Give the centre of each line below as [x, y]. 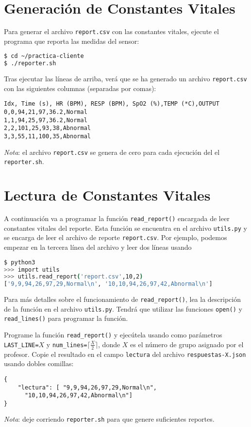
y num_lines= [67, 344]
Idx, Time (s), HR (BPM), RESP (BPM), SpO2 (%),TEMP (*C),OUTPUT [112, 104]
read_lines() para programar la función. [66, 318]
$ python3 [20, 262]
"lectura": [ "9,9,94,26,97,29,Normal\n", [87, 387]
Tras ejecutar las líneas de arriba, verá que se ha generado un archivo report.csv [125, 79]
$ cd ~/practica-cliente [44, 56]
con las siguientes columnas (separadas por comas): [80, 88]
